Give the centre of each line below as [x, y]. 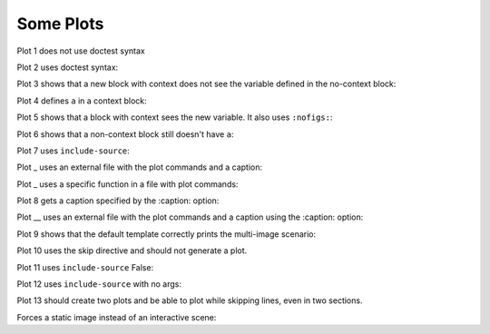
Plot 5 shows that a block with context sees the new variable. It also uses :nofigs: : [175, 117]
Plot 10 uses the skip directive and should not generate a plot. [132, 250]
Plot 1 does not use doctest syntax [81, 51]
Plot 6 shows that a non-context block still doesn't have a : [125, 134]
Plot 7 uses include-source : [73, 151]
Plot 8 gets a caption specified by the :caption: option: [118, 201]
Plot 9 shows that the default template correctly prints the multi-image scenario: [167, 234]
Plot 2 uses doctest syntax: [68, 67]
